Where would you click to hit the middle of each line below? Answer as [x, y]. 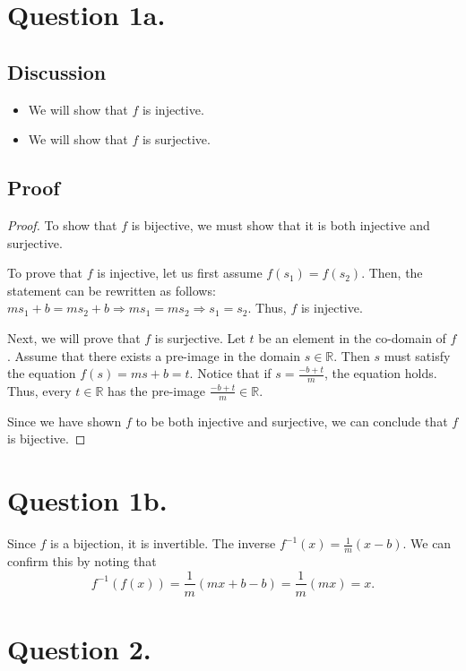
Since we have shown [65, 421]
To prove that [45, 273]
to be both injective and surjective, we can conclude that [292, 421]
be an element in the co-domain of [352, 337]
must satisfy [417, 355]
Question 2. [79, 648]
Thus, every [39, 390]
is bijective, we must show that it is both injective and [280, 224]
